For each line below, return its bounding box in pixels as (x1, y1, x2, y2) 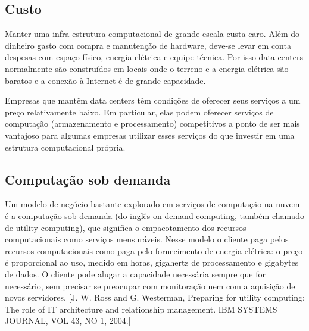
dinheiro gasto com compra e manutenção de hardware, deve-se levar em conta (5, 39, 291, 51)
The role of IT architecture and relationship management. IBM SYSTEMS (5, 302, 277, 315)
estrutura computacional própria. (5, 140, 126, 153)
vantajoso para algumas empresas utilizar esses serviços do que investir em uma (5, 129, 295, 141)
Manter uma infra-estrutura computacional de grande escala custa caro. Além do (5, 27, 300, 40)
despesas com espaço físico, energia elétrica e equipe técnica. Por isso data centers (5, 51, 303, 63)
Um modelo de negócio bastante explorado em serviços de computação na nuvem (5, 198, 300, 210)
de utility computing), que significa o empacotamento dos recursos (5, 221, 246, 233)
